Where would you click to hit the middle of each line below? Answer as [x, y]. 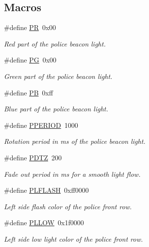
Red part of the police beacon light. [55, 43]
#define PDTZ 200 [33, 157]
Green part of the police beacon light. [58, 76]
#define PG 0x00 [30, 60]
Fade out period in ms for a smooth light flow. [72, 174]
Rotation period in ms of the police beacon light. [75, 141]
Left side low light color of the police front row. [74, 239]
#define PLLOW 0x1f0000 [44, 223]
